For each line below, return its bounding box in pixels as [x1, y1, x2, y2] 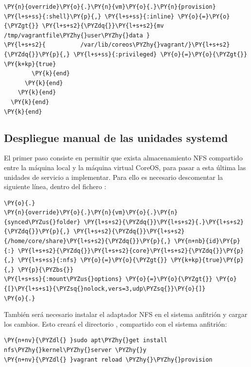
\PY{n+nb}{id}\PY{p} [174, 238, 240, 245]
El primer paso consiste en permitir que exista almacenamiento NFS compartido [4, 153, 243, 163]
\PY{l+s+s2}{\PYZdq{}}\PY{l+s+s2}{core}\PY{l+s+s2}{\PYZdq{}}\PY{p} [17, 247, 244, 254]
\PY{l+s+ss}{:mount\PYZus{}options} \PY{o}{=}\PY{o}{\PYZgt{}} [4, 276, 213, 283]
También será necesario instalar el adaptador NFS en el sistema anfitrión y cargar [4, 309, 248, 319]
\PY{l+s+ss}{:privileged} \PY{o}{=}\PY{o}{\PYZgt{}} [73, 51, 248, 58]
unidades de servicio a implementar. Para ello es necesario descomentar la [4, 172, 223, 182]
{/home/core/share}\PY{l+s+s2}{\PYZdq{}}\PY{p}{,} [4, 238, 171, 245]
